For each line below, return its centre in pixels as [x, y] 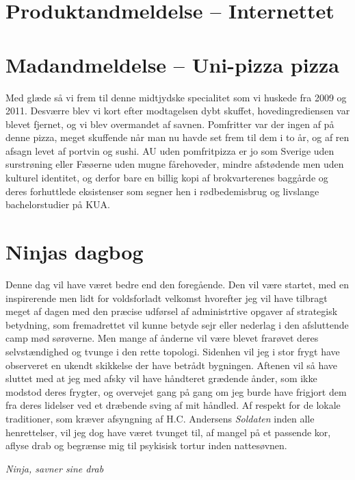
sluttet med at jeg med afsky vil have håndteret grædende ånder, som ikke [161, 378]
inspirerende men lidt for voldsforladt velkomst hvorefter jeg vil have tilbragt [167, 298]
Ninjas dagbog [75, 252]
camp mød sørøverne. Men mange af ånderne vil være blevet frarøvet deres [162, 338]
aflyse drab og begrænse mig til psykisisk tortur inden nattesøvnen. [146, 445]
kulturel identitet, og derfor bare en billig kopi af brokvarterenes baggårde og [167, 178]
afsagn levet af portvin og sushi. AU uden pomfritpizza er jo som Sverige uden [170, 150]
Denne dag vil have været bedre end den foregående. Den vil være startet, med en [177, 284]
